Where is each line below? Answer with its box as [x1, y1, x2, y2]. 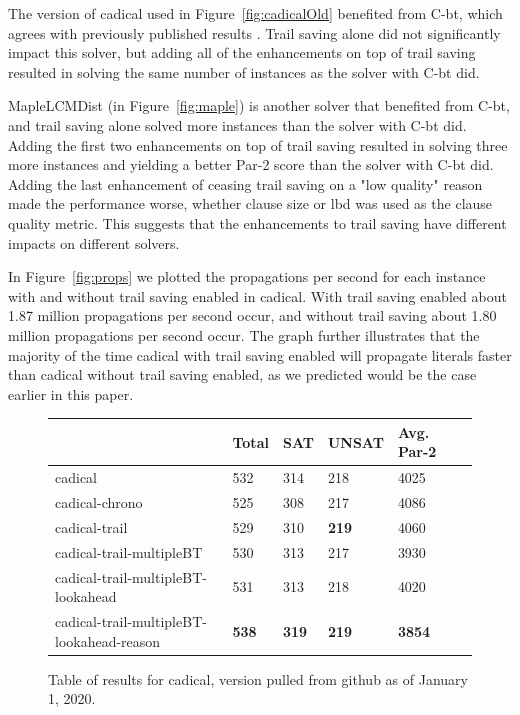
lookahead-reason [55, 630, 161, 651]
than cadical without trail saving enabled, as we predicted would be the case [8, 364, 477, 385]
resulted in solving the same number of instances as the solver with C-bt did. [8, 61, 480, 82]
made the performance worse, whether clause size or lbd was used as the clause [8, 193, 493, 214]
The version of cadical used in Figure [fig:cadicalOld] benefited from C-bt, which [8, 3, 503, 23]
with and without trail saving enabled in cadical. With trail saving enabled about [8, 285, 507, 306]
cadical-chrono [55, 492, 143, 513]
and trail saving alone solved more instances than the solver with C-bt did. [8, 114, 467, 135]
